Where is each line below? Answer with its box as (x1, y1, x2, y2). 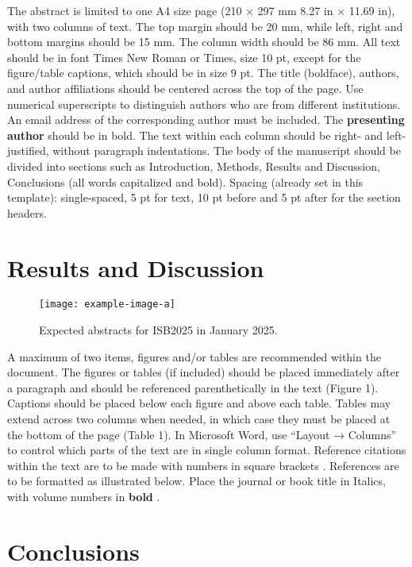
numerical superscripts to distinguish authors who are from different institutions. (7, 95, 401, 112)
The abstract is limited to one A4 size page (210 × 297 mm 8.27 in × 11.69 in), (7, 2, 395, 18)
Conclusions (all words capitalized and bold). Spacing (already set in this (7, 173, 364, 190)
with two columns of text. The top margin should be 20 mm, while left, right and (7, 17, 403, 34)
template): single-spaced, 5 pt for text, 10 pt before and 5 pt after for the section (7, 189, 401, 206)
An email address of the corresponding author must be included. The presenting (7, 111, 405, 128)
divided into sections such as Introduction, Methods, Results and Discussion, (7, 157, 380, 174)
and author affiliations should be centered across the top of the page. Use (7, 79, 364, 96)
